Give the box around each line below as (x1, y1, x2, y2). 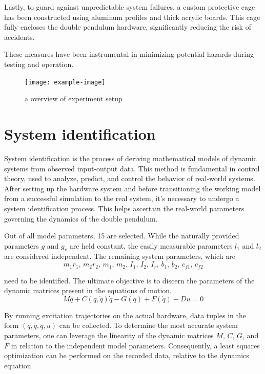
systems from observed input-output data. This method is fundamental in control (4, 163, 260, 173)
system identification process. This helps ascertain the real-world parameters (4, 203, 244, 213)
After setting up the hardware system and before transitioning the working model (4, 183, 261, 193)
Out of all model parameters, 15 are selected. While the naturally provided (4, 230, 239, 241)
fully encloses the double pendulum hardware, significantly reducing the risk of (4, 21, 251, 32)
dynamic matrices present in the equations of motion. (4, 285, 172, 296)
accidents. (4, 31, 35, 42)
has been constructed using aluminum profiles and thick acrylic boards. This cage (4, 11, 260, 22)
